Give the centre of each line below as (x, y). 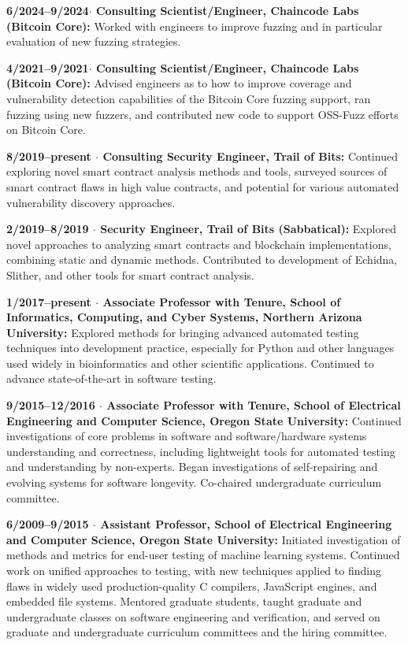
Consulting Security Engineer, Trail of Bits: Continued (250, 156)
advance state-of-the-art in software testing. (111, 378)
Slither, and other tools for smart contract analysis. (130, 274)
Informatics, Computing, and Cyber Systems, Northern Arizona (184, 317)
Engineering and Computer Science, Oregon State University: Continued (204, 420)
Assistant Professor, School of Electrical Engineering (246, 524)
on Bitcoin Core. (46, 130)
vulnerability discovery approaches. (91, 202)
